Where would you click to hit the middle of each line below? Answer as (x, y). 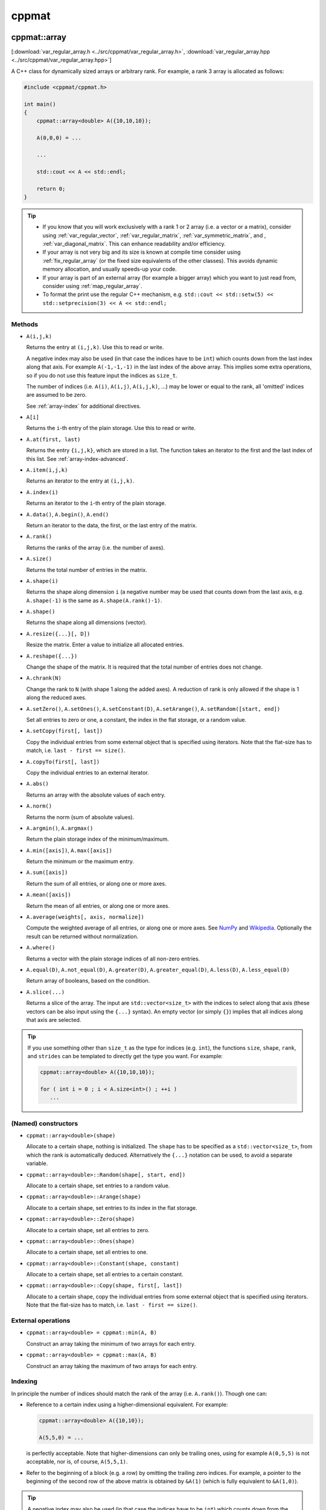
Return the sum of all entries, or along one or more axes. (96, 883)
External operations (41, 1321)
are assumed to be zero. (56, 395)
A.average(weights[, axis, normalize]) (85, 917)
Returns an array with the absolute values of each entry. (96, 795)
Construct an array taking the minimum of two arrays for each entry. (111, 1343)
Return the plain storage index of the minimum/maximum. (97, 839)
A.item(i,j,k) (47, 470)
